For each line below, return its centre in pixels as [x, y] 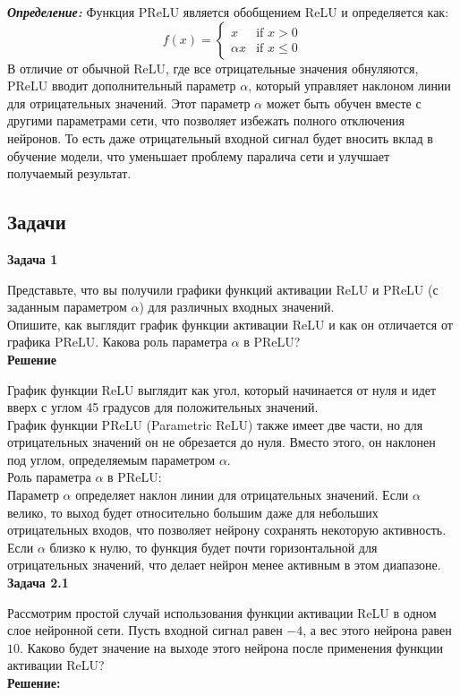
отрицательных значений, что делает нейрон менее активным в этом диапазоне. [224, 565]
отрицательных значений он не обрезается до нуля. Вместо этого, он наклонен [221, 442]
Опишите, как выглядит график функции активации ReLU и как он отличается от [230, 324]
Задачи [37, 222]
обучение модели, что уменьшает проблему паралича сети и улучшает [199, 155]
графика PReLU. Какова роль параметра [117, 342]
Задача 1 [33, 258]
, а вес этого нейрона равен [377, 630]
